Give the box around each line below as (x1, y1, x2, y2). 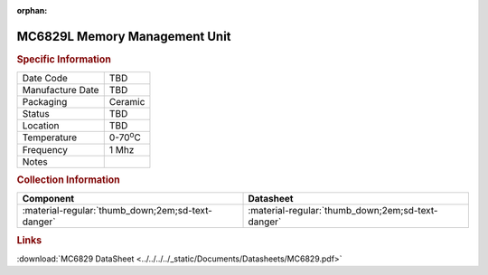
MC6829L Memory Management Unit (16, 28, 231, 44)
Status (22, 108, 50, 120)
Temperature (22, 131, 78, 144)
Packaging (22, 96, 68, 109)
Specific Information (16, 52, 112, 65)
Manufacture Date (22, 84, 99, 97)
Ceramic (108, 96, 145, 109)
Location (22, 119, 60, 132)
